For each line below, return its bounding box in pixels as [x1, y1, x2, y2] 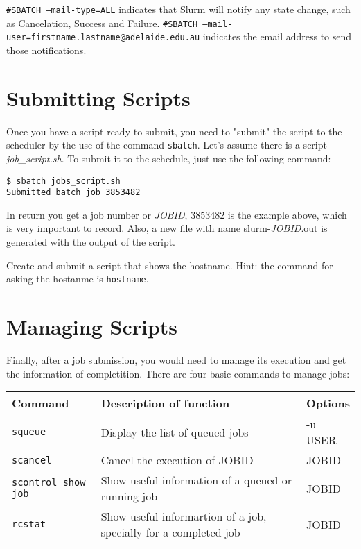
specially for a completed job [100, 524, 240, 541]
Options [306, 395, 350, 412]
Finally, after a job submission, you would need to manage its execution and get [6, 353, 346, 366]
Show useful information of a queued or [100, 472, 292, 489]
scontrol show [12, 477, 86, 489]
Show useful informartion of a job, [100, 508, 267, 525]
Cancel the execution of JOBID [100, 452, 254, 468]
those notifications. [6, 42, 87, 57]
